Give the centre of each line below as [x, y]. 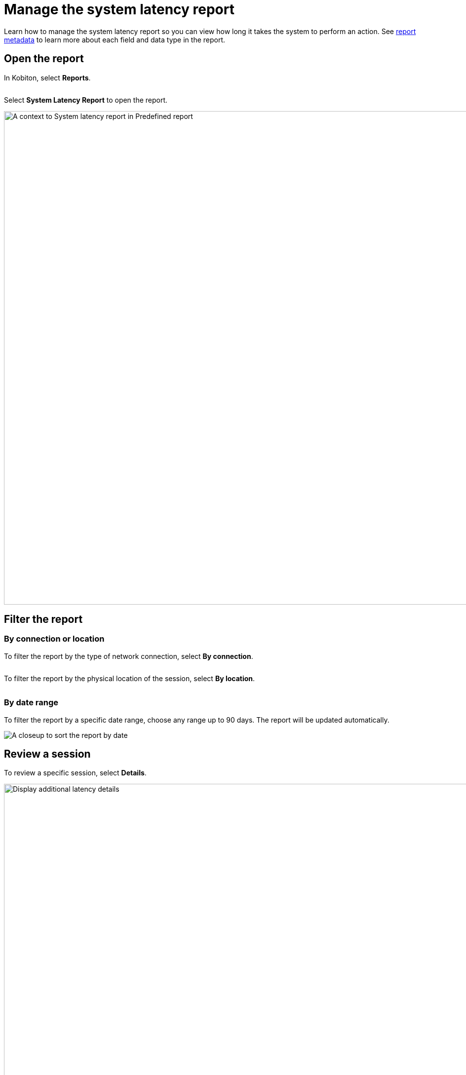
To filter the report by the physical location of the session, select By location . [130, 678]
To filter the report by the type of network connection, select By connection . [129, 656]
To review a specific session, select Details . [75, 773]
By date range [31, 703]
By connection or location [54, 639]
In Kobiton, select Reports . [47, 77]
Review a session [47, 754]
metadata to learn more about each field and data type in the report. [115, 39]
